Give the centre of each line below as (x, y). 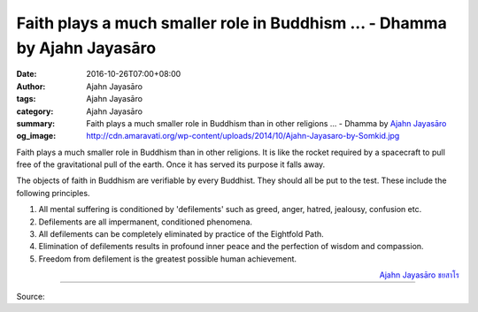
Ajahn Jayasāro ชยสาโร (419, 275)
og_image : (36, 136)
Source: (31, 296)
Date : (27, 74)
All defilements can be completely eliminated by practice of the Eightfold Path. (181, 234)
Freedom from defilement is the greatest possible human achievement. (167, 259)
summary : (36, 123)
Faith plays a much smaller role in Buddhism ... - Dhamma (231, 23)
